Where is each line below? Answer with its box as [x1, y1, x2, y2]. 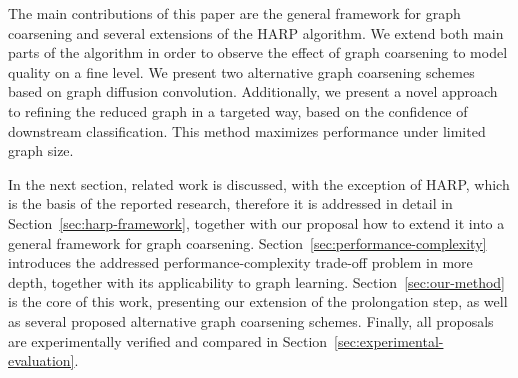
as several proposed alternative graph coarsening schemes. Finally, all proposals [8, 310, 494, 331]
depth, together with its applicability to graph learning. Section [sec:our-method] [8, 271, 505, 292]
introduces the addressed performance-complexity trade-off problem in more [8, 252, 473, 273]
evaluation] [8, 350, 75, 371]
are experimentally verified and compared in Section [8, 330, 328, 351]
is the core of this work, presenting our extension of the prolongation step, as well [8, 291, 508, 312]
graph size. [8, 140, 74, 161]
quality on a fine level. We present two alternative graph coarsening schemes [8, 61, 475, 82]
